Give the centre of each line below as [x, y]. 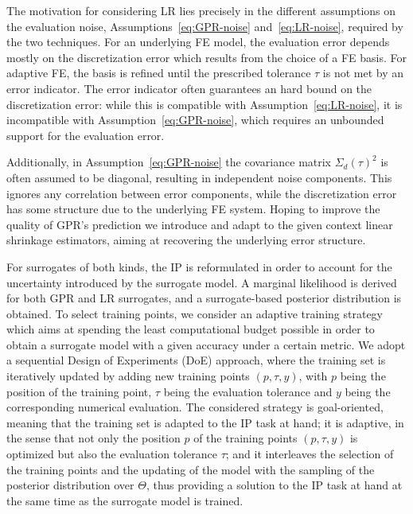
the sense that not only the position [94, 438]
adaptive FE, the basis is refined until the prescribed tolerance [159, 73]
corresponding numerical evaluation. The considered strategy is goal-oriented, [195, 407]
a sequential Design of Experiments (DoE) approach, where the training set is [196, 360]
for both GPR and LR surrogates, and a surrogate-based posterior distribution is [204, 298]
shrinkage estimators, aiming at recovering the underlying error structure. [186, 240]
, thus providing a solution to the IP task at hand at [274, 485]
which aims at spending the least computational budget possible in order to [191, 329]
